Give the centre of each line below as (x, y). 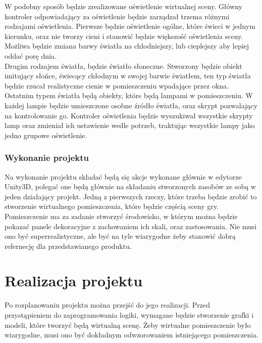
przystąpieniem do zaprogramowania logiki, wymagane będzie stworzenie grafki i (129, 315)
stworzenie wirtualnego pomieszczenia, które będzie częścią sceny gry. (112, 206)
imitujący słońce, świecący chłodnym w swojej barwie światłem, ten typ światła (128, 76)
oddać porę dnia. (31, 55)
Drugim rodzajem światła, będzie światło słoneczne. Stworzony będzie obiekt (123, 66)
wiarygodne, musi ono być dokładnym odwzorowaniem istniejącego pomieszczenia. (132, 335)
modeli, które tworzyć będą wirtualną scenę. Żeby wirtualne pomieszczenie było (128, 325)
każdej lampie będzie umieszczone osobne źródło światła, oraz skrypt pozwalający (131, 105)
